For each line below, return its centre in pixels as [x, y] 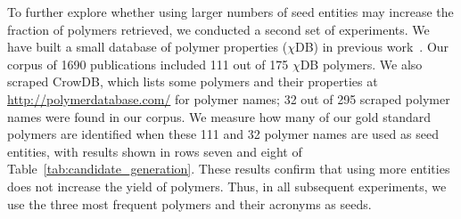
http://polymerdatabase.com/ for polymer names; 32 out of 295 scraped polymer [229, 98]
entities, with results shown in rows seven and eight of [155, 151]
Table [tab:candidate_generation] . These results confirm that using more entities [229, 169]
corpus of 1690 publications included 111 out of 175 [148, 64]
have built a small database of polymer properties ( [148, 47]
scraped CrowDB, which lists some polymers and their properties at [193, 81]
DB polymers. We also [361, 64]
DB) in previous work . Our [372, 47]
